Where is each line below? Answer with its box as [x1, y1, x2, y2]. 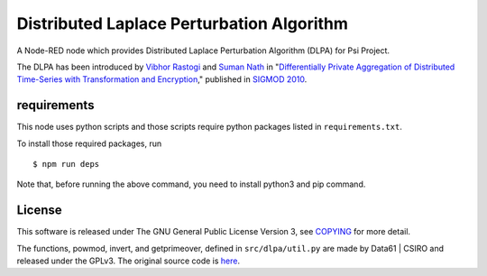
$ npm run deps [32, 159, 100, 170]
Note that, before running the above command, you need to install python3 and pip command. [16, 179, 366, 189]
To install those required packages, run [16, 138, 162, 149]
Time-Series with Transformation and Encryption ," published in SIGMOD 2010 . [16, 74, 308, 85]
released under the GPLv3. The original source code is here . [16, 255, 241, 266]
